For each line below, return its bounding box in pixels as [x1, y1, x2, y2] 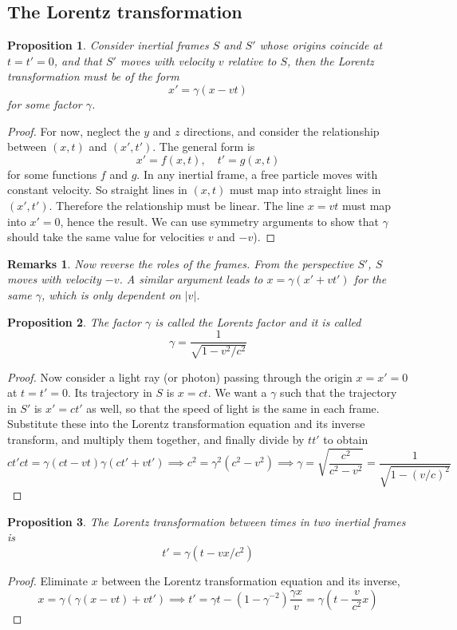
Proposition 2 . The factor [7, 313, 141, 330]
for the [353, 271, 387, 287]
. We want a [207, 384, 267, 401]
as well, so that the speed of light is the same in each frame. [86, 399, 380, 416]
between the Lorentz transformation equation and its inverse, [101, 572, 400, 588]
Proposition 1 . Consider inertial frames [7, 37, 209, 53]
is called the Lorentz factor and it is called [155, 313, 361, 330]
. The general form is [152, 138, 255, 155]
